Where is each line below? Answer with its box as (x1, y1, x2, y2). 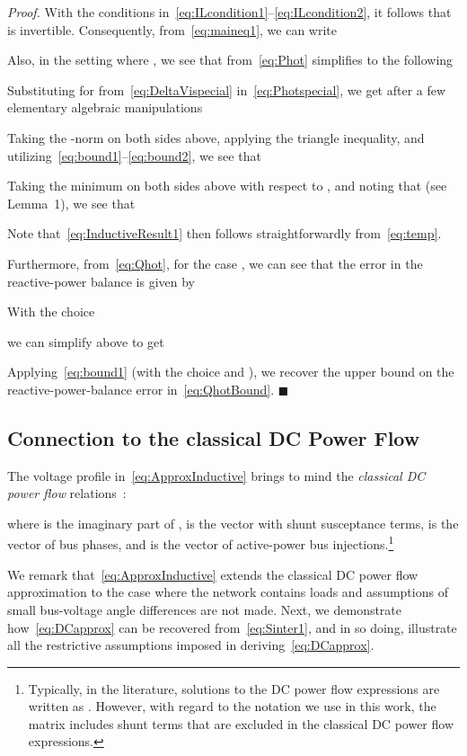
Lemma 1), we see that (7, 193, 136, 212)
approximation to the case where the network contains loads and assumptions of (7, 583, 448, 601)
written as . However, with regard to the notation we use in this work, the (28, 697, 436, 716)
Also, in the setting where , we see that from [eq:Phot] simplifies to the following (7, 50, 454, 69)
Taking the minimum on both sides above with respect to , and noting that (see (7, 176, 447, 195)
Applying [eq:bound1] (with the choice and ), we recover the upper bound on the (7, 362, 454, 381)
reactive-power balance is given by (7, 271, 195, 290)
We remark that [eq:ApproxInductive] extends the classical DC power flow (7, 565, 419, 583)
